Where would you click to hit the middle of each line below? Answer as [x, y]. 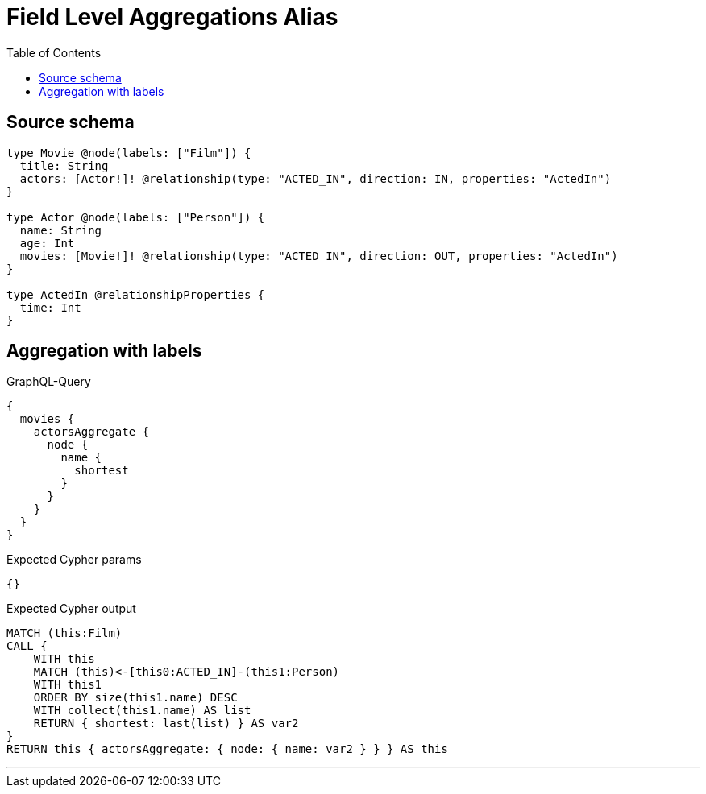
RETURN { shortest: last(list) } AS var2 [166, 724]
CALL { [27, 646]
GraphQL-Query [49, 382]
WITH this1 [68, 685]
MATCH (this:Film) [64, 633]
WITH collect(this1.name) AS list [142, 711]
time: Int [50, 307]
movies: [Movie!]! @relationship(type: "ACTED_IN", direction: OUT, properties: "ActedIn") [319, 256]
